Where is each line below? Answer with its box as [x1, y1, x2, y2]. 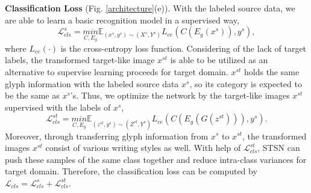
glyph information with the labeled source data [5, 77, 179, 90]
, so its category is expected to [189, 77, 302, 90]
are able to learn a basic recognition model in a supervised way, [5, 13, 239, 26]
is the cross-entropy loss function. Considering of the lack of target [60, 41, 307, 54]
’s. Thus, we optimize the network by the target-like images [70, 89, 290, 102]
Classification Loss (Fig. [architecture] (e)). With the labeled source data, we [5, 2, 295, 14]
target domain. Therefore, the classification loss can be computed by [5, 165, 257, 177]
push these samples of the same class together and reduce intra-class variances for [5, 153, 307, 165]
